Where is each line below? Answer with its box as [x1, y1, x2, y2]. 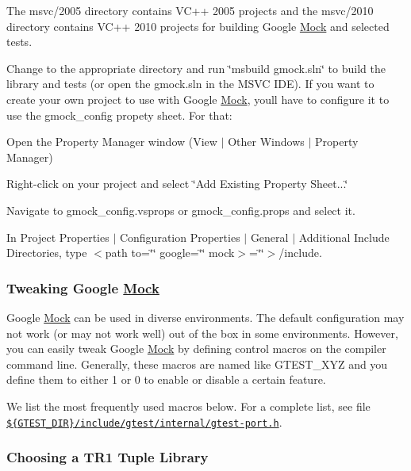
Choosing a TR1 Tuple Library [6, 447, 209, 467]
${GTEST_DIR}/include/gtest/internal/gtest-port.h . [6, 413, 282, 430]
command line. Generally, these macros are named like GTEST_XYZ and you [6, 355, 388, 372]
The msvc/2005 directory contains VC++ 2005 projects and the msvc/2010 [6, 2, 374, 18]
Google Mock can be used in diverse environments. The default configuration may [6, 308, 405, 325]
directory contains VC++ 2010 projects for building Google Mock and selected [6, 17, 390, 34]
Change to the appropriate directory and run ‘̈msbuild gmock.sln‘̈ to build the [6, 59, 386, 76]
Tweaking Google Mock [6, 278, 159, 297]
